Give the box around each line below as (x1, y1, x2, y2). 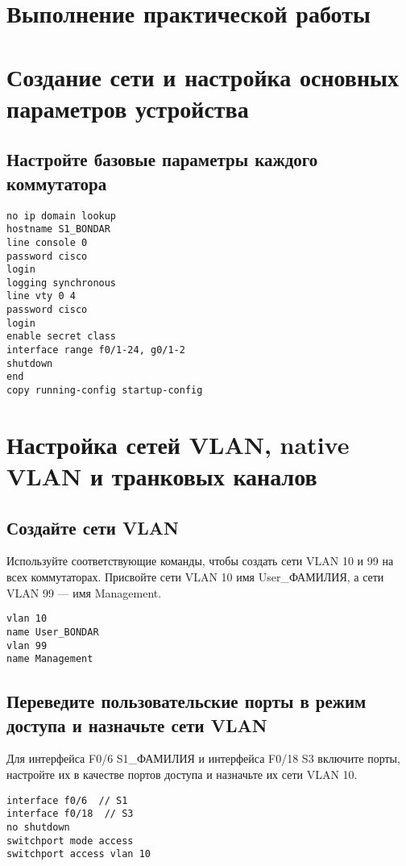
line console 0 (6, 236, 88, 248)
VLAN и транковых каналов (6, 460, 317, 493)
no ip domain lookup (6, 210, 117, 222)
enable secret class (6, 331, 117, 343)
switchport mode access (6, 835, 134, 847)
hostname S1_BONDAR (6, 223, 110, 235)
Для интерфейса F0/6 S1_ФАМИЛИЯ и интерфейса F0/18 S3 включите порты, (6, 750, 400, 767)
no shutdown (6, 821, 70, 833)
